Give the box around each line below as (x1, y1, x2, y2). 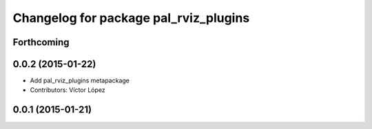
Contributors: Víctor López (30, 86, 106, 94)
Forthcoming (12, 36, 70, 48)
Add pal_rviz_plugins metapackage (30, 76, 130, 85)
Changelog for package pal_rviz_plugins (12, 10, 250, 25)
